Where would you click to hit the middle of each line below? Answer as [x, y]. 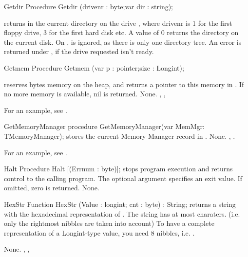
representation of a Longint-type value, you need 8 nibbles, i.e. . [99, 232]
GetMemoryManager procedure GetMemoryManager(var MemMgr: [104, 126]
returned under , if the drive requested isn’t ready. [79, 51]
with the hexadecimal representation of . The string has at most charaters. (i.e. [122, 213]
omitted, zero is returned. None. [52, 188]
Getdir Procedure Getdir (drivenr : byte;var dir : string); [89, 6]
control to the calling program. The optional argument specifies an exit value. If [123, 178]
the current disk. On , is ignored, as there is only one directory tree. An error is [123, 42]
